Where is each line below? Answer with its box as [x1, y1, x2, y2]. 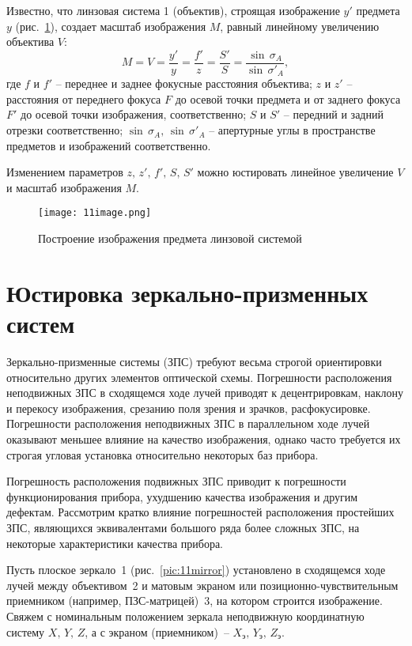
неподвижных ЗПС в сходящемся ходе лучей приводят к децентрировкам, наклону [6, 384, 403, 401]
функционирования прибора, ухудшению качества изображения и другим [6, 488, 358, 504]
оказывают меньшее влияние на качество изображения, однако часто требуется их [6, 430, 401, 447]
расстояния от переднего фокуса [6, 90, 161, 107]
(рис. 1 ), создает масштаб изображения [15, 17, 206, 34]
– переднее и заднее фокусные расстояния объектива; [55, 75, 312, 92]
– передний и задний [283, 106, 384, 123]
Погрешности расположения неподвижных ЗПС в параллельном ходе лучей [6, 415, 370, 432]
